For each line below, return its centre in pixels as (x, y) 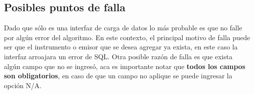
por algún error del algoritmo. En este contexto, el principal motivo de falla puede (127, 37)
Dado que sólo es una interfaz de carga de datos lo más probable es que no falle (123, 28)
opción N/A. (23, 85)
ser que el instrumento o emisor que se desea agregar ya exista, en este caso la (121, 47)
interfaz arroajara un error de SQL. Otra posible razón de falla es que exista (118, 56)
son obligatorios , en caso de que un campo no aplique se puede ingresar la (118, 76)
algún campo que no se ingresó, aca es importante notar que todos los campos (125, 66)
